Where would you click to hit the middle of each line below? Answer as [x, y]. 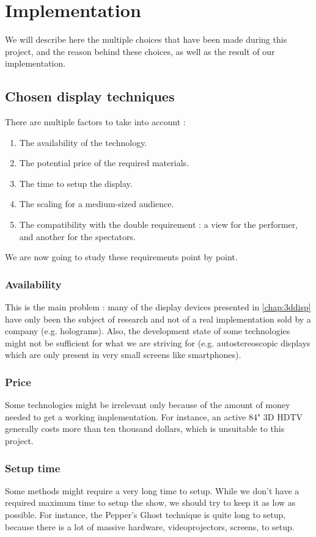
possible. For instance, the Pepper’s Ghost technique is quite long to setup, [145, 515]
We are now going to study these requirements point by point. [121, 257]
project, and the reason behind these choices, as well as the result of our [140, 51]
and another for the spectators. [77, 236]
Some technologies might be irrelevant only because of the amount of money [148, 405]
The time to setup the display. [76, 183]
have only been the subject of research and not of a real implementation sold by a [158, 319]
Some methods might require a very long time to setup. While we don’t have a [152, 490]
